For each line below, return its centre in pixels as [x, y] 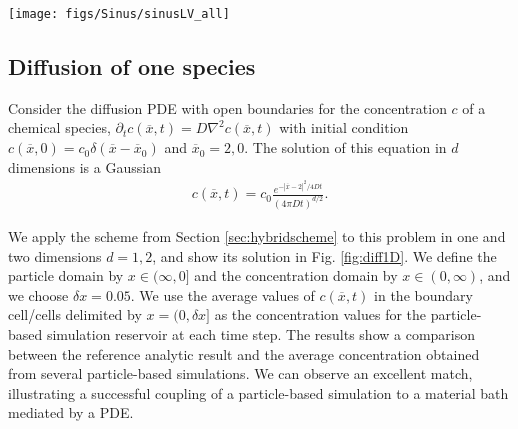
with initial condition [344, 127]
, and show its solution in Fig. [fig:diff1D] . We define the [324, 255]
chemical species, [59, 127]
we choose [38, 294]
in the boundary [423, 294]
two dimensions [55, 255]
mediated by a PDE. [71, 412]
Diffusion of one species [132, 66]
